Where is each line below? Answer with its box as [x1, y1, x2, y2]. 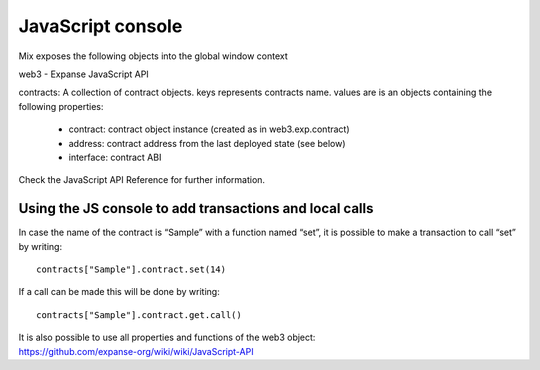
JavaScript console [18, 15, 183, 37]
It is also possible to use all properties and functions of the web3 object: [18, 331, 316, 344]
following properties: [18, 100, 104, 112]
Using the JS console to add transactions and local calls [18, 200, 374, 217]
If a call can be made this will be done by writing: [18, 286, 220, 298]
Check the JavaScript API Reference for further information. [18, 174, 265, 186]
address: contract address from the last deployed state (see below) [68, 137, 346, 149]
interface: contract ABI [68, 151, 162, 163]
